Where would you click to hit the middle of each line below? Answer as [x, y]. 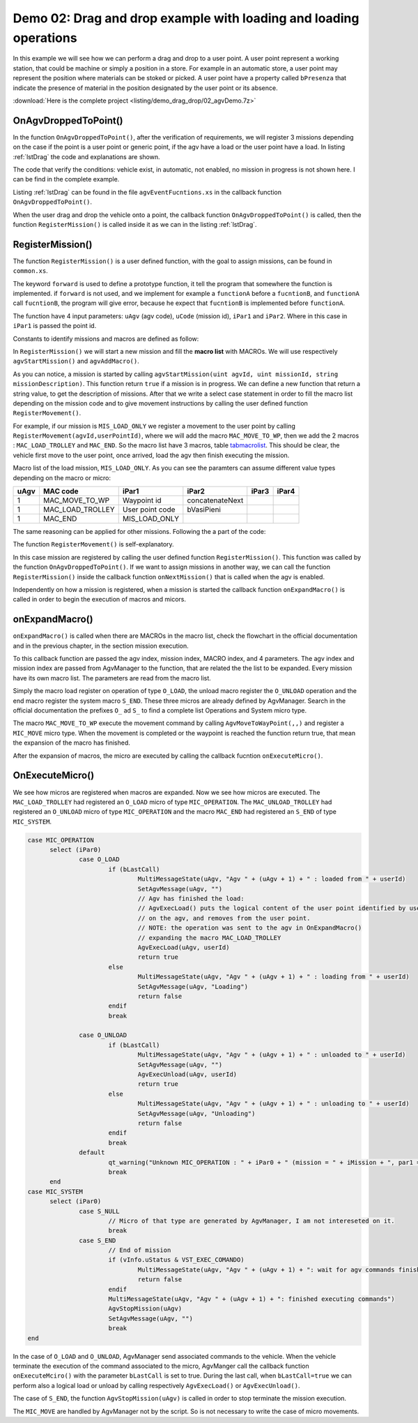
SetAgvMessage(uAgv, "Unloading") [196, 1113]
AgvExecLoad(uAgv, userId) [184, 947]
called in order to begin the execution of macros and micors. [100, 599]
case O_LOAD [99, 859]
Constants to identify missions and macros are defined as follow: [106, 338]
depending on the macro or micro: [62, 477]
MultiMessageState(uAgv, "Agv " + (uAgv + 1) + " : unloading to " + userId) [274, 1104]
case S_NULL [99, 1211]
